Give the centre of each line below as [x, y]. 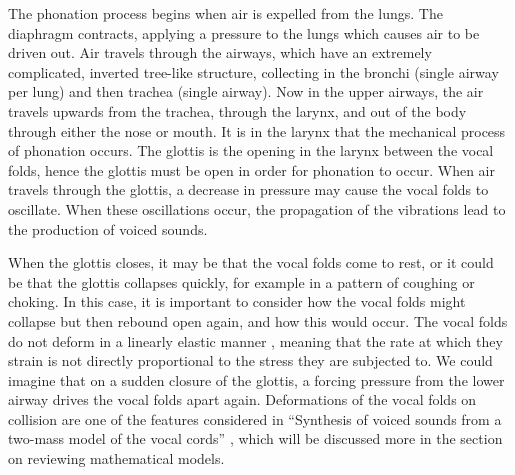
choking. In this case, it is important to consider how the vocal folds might [237, 301]
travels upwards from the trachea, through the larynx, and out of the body [237, 110]
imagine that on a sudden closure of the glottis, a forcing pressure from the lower [256, 379]
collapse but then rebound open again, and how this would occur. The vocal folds [258, 320]
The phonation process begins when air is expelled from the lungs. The [225, 13]
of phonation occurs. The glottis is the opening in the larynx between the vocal [251, 150]
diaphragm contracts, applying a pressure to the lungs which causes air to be [244, 32]
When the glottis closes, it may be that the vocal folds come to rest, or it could [251, 262]
